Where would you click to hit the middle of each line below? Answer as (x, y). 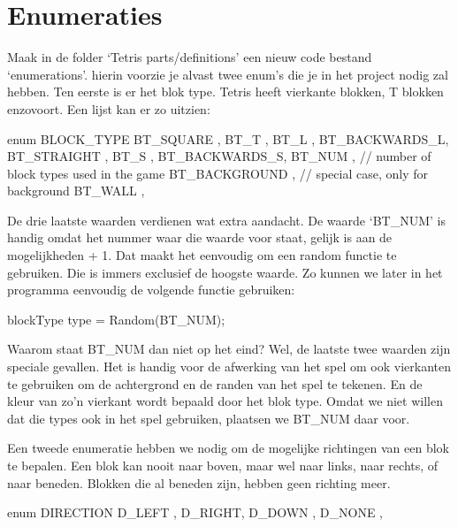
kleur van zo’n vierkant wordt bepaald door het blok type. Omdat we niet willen (225, 401)
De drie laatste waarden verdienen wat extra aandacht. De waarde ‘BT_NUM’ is (226, 220)
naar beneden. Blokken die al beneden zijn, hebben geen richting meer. (199, 482)
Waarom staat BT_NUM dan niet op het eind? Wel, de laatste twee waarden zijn (229, 349)
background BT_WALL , (76, 191)
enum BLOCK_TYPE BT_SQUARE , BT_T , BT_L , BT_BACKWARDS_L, (228, 138)
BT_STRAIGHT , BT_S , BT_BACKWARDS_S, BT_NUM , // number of (219, 156)
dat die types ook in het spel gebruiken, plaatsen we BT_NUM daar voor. (209, 418)
